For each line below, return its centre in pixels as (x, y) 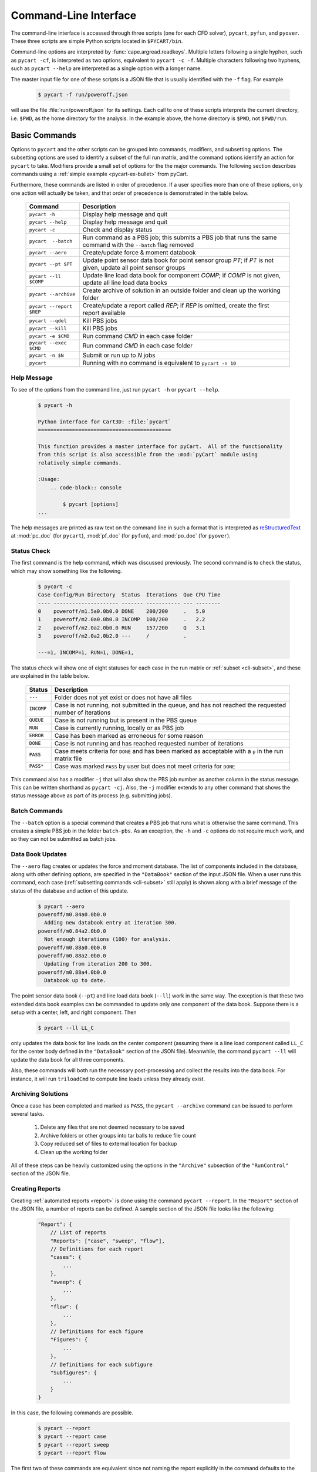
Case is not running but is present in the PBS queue (126, 720)
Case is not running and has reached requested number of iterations (149, 743)
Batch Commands (37, 811)
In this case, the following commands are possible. (72, 1413)
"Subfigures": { (73, 1372)
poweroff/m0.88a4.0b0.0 (72, 972)
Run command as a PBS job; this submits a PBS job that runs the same (180, 237)
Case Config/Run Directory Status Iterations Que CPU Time (129, 595)
